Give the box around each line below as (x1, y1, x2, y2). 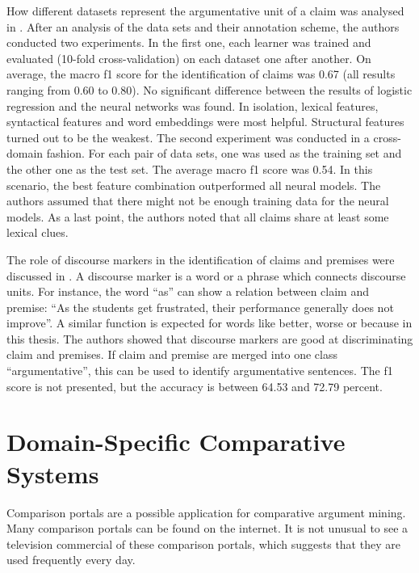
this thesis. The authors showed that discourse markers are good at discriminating (6, 330, 413, 347)
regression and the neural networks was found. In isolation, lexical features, (6, 97, 379, 114)
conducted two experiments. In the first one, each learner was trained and (6, 34, 371, 51)
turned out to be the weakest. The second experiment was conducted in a (6, 129, 370, 145)
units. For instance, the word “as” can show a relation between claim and (6, 283, 369, 300)
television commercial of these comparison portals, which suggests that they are (6, 535, 400, 552)
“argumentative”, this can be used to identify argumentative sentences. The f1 (6, 362, 393, 379)
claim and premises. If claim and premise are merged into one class (6, 346, 337, 363)
